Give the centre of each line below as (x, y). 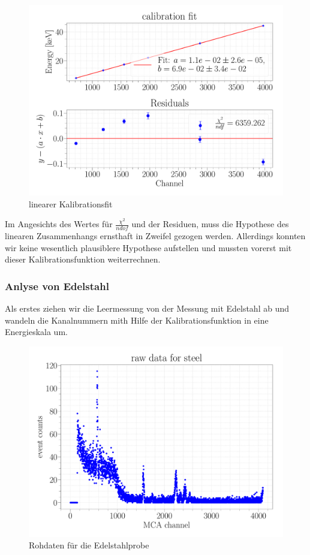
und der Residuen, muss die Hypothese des (210, 224)
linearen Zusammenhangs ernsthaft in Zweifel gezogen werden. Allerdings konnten (155, 236)
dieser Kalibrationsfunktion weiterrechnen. (83, 259)
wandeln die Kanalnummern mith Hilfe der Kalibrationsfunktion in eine (137, 320)
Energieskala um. (36, 332)
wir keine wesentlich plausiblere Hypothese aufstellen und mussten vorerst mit (148, 247)
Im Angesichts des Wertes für (59, 224)
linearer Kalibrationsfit (71, 203)
